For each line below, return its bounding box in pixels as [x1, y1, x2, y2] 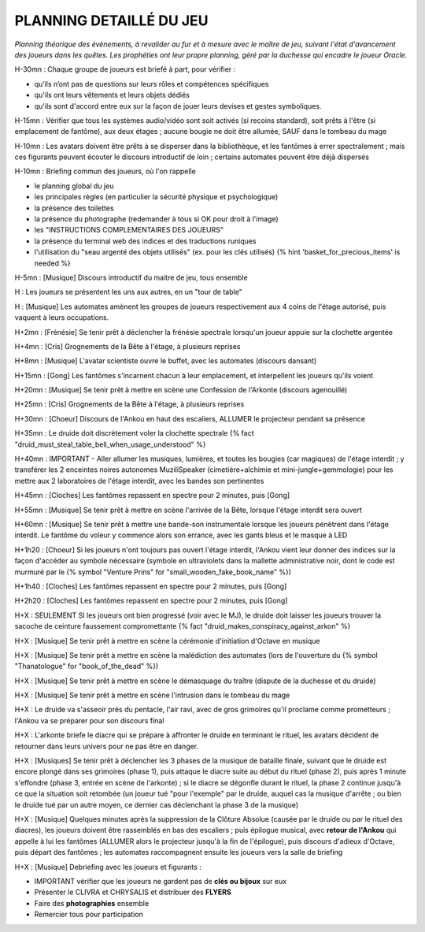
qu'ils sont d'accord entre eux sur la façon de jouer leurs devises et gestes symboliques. [34, 101, 322, 110]
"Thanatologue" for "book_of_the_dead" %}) [14, 662, 159, 671]
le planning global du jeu [34, 181, 114, 191]
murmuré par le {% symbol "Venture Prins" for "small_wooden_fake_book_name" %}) [14, 567, 291, 577]
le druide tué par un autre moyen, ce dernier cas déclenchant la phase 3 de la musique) [14, 800, 299, 809]
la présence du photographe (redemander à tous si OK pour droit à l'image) [34, 214, 279, 224]
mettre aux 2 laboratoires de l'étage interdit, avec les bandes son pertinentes [14, 476, 264, 485]
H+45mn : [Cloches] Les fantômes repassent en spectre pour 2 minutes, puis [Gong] [14, 491, 290, 500]
